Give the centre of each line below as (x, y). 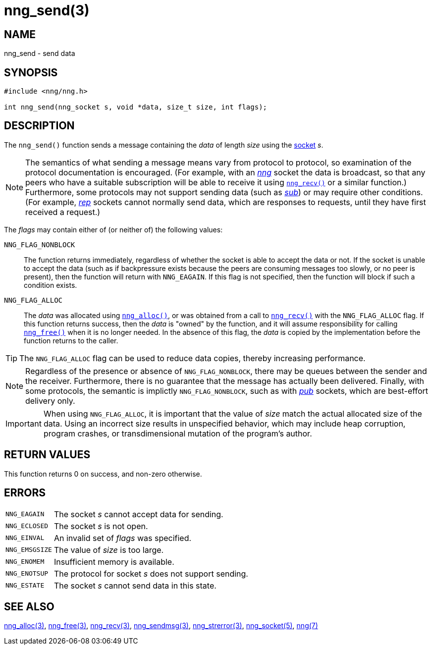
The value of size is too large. (109, 550)
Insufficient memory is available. (114, 562)
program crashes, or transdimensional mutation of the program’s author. (178, 433)
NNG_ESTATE (25, 586)
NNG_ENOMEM (25, 562)
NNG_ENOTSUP (27, 574)
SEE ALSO (29, 606)
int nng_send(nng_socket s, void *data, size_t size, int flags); (136, 107)
